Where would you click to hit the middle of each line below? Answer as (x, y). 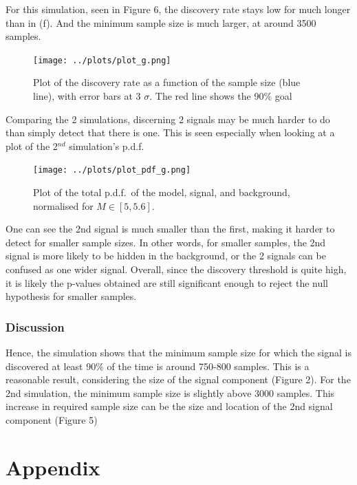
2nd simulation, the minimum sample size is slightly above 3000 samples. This (170, 392)
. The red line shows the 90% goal (221, 96)
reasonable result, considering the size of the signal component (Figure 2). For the (178, 379)
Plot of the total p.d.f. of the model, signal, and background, (162, 192)
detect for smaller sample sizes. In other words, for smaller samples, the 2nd (166, 242)
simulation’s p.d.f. (107, 145)
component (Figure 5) (52, 420)
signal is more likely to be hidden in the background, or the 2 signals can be (166, 256)
